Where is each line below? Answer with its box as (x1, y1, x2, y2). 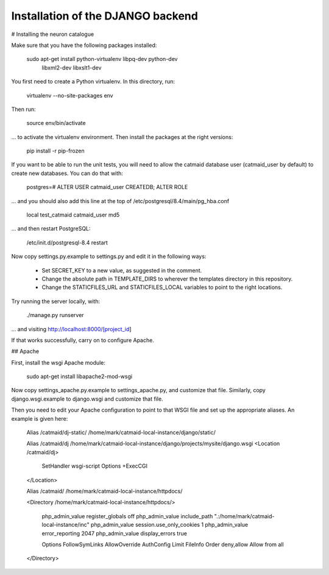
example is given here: (11, 415, 68, 422)
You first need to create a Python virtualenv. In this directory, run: (11, 78, 175, 85)
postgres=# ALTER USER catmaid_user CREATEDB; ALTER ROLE (26, 184, 188, 191)
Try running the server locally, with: (11, 298, 101, 305)
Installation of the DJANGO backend (11, 9, 198, 23)
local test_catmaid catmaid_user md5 (26, 211, 120, 219)
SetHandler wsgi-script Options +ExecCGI (41, 462, 147, 470)
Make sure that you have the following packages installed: (11, 41, 157, 49)
